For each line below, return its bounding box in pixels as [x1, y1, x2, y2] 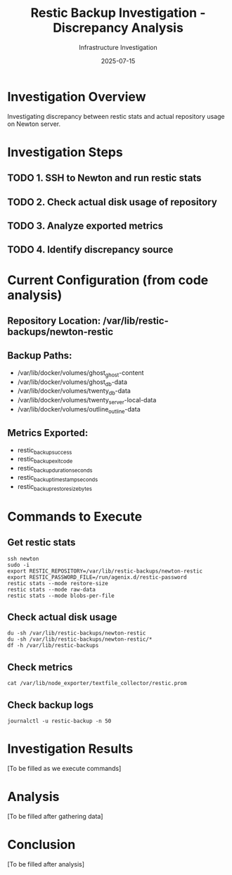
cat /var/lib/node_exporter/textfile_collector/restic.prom [7, 680, 188, 687]
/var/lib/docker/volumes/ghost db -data [17, 378, 128, 388]
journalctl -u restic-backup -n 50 [7, 717, 112, 725]
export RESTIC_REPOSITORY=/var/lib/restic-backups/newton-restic [7, 568, 202, 575]
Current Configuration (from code [7, 272, 209, 288]
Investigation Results [7, 741, 134, 757]
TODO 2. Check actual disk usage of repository [7, 196, 218, 208]
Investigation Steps [7, 144, 123, 160]
